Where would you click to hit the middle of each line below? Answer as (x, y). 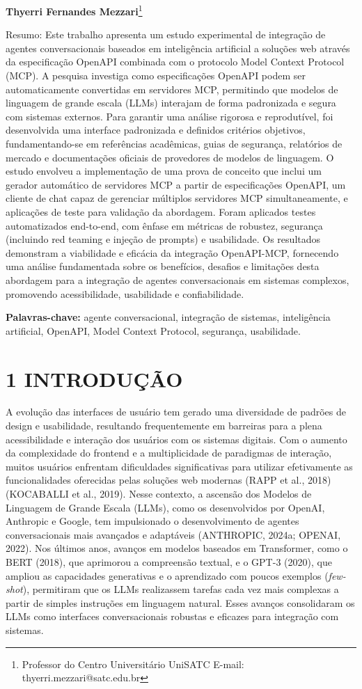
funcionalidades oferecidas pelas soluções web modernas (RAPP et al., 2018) (168, 480)
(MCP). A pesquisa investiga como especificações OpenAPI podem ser (156, 76)
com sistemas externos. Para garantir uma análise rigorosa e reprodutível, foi (170, 116)
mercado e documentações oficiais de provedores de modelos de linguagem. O (170, 157)
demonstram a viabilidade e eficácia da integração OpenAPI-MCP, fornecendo (172, 252)
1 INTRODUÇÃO (94, 378)
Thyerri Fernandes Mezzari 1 (74, 10)
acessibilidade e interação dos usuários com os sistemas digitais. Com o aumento (176, 439)
